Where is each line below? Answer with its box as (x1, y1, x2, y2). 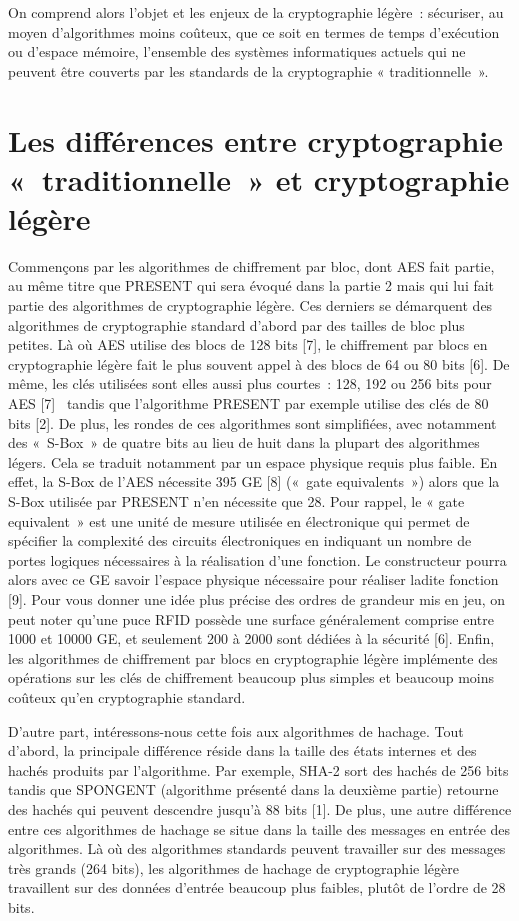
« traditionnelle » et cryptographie (8, 158, 510, 199)
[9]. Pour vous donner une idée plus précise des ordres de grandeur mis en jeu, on (8, 588, 506, 609)
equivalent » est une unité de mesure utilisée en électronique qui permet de (8, 510, 470, 531)
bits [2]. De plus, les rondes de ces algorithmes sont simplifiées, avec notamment (8, 412, 497, 433)
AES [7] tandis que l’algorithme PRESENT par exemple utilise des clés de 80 (8, 393, 489, 414)
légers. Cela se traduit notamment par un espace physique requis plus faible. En (8, 451, 498, 472)
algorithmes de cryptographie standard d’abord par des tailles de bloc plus (8, 314, 465, 335)
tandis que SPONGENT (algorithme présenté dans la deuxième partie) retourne (8, 779, 499, 800)
